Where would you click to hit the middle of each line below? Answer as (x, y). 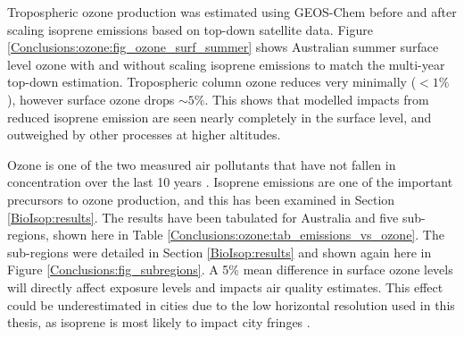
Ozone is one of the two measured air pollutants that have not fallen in (202, 164)
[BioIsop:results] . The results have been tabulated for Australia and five (203, 217)
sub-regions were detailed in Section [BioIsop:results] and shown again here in (220, 252)
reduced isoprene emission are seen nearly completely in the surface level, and (220, 117)
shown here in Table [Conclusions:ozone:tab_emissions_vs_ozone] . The (249, 235)
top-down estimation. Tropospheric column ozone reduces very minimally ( (212, 82)
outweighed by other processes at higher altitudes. (144, 135)
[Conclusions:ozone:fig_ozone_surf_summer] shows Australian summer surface (223, 47)
